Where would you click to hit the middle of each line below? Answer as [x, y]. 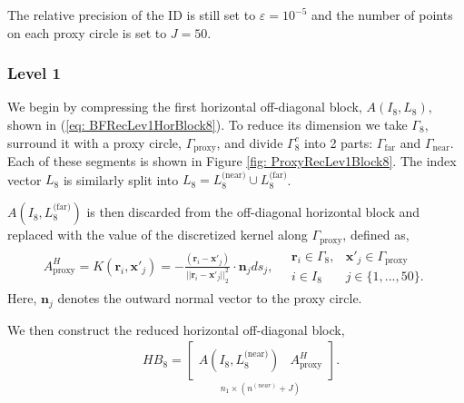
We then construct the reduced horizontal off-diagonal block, [176, 329]
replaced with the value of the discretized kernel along [158, 235]
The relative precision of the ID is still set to [132, 15]
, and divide [250, 142]
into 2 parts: [338, 142]
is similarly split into [121, 179]
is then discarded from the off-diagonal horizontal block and [253, 212]
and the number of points [382, 15]
